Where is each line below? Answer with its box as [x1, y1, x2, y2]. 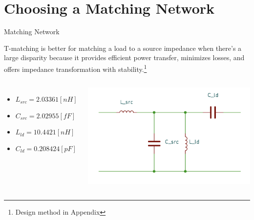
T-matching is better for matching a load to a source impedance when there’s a [4, 43, 242, 53]
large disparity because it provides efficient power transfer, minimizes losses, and [4, 52, 245, 63]
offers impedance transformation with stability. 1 [4, 62, 147, 74]
